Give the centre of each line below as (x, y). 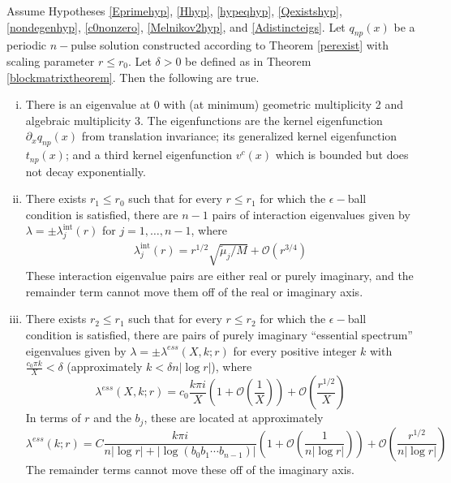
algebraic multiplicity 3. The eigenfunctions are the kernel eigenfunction (204, 120)
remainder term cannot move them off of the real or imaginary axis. (194, 291)
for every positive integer (295, 350)
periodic (27, 45)
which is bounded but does (342, 155)
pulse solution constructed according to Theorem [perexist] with (230, 45)
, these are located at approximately (234, 418)
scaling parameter (51, 60)
